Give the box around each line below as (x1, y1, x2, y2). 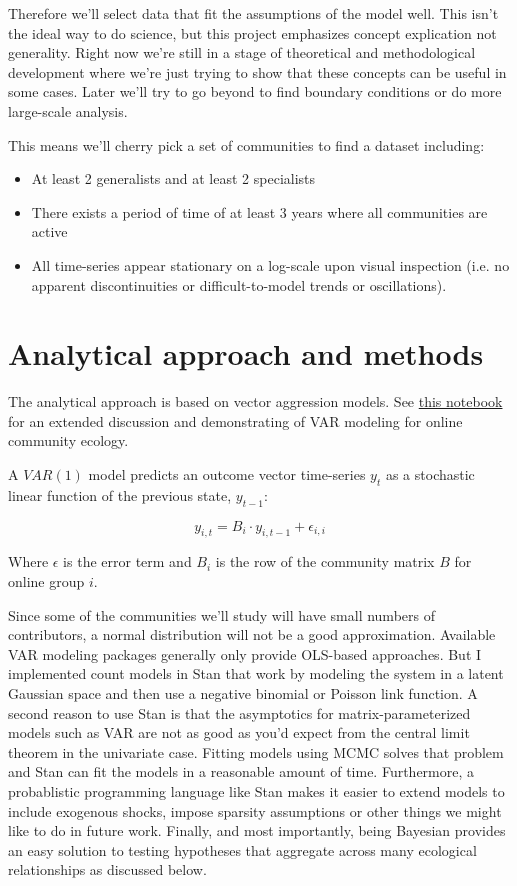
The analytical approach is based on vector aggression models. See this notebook (8, 391, 503, 412)
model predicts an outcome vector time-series (88, 464, 366, 485)
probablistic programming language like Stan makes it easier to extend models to (8, 780, 505, 801)
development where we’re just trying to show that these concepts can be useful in (8, 61, 507, 82)
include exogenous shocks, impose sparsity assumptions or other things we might (8, 800, 502, 821)
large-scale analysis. (8, 100, 128, 121)
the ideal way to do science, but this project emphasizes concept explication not (8, 22, 497, 43)
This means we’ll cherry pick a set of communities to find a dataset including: (8, 134, 485, 155)
